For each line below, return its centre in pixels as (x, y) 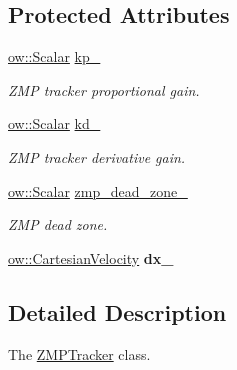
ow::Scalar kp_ (54, 56)
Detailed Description (117, 311)
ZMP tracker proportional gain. (104, 89)
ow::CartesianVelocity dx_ (91, 257)
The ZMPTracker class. (79, 353)
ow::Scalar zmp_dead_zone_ (98, 190)
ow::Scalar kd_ (54, 123)
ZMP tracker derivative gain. (97, 156)
